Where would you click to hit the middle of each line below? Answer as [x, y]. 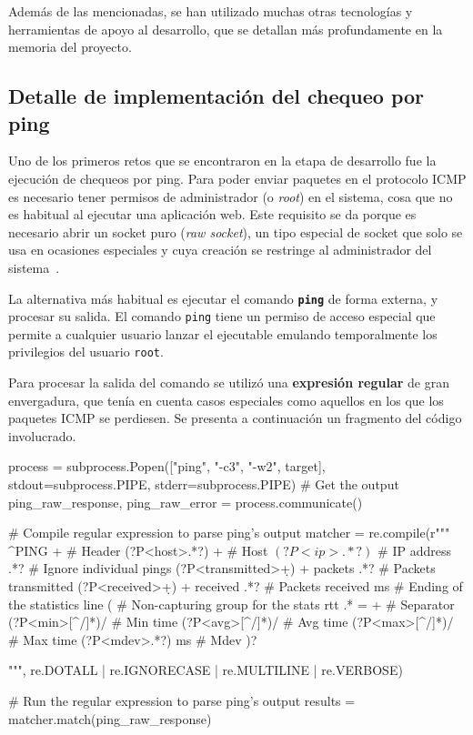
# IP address [414, 550]
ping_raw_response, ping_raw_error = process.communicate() [186, 502]
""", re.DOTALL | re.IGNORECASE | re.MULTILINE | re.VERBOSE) [206, 670]
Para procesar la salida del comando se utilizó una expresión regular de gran [229, 383]
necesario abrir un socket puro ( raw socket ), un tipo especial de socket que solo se [236, 232]
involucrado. [42, 435]
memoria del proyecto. [70, 47]
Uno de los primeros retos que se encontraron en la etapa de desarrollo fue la [222, 161]
